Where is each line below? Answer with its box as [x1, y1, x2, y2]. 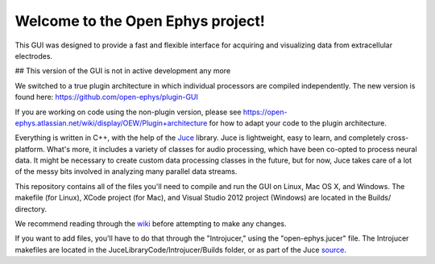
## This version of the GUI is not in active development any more [14, 66, 231, 76]
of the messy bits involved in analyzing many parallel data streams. [14, 167, 238, 176]
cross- [387, 133, 409, 142]
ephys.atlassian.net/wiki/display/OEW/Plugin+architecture [14, 118, 208, 128]
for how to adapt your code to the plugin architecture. [209, 118, 387, 128]
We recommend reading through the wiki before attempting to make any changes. [14, 219, 287, 229]
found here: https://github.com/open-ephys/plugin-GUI [14, 93, 199, 102]
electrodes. [14, 51, 52, 60]
